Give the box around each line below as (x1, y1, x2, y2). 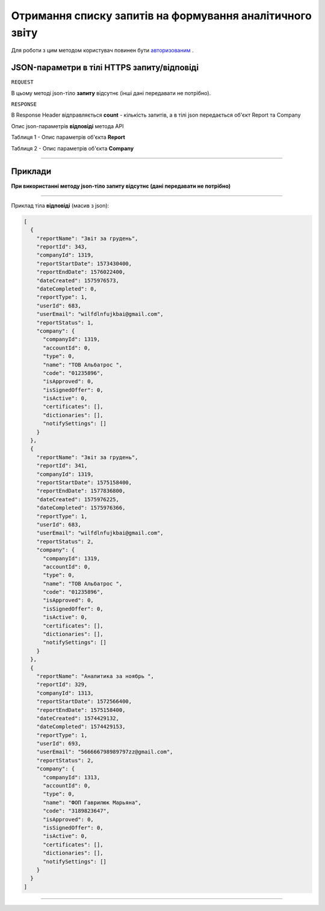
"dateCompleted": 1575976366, (36, 504, 126, 511)
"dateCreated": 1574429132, (36, 715, 120, 721)
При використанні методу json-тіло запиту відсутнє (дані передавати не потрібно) (11, 182, 231, 190)
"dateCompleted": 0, (36, 286, 97, 292)
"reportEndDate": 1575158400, (36, 706, 126, 713)
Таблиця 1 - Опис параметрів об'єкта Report (11, 134, 126, 141)
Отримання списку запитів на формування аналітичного (11, 9, 312, 22)
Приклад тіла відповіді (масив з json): (11, 202, 110, 209)
